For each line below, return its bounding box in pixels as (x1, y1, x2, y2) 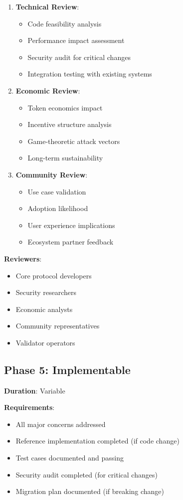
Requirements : (4, 402, 55, 412)
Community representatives (15, 320, 100, 331)
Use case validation (27, 186, 86, 196)
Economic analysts (15, 303, 73, 314)
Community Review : (15, 169, 88, 179)
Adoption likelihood (27, 203, 88, 213)
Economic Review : (15, 85, 80, 95)
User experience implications (27, 219, 115, 230)
